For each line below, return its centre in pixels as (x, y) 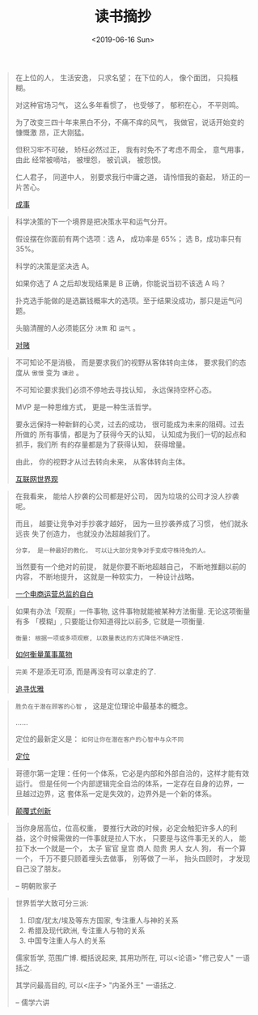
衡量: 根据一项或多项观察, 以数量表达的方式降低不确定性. (99, 638)
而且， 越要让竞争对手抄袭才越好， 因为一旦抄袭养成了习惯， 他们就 (128, 523)
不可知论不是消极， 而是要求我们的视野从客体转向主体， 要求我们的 (127, 362)
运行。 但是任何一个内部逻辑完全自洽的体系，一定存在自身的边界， (126, 783)
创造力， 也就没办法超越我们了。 (100, 533)
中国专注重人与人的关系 (66, 940)
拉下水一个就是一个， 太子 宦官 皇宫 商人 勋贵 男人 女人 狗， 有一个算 (131, 848)
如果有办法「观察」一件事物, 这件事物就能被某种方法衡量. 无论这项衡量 (133, 611)
